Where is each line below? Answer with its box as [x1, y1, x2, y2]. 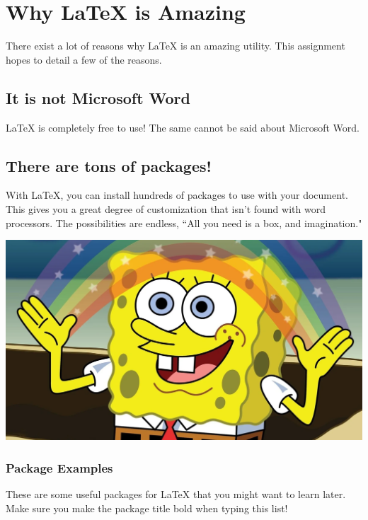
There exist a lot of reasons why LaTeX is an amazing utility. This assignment [6, 38, 345, 53]
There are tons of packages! [6, 154, 212, 176]
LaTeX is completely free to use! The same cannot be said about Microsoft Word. [6, 120, 360, 134]
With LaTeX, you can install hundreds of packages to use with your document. [6, 187, 348, 202]
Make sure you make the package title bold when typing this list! [6, 500, 288, 515]
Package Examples [6, 458, 113, 476]
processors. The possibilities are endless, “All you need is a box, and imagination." [6, 215, 362, 230]
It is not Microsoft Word [6, 86, 190, 108]
